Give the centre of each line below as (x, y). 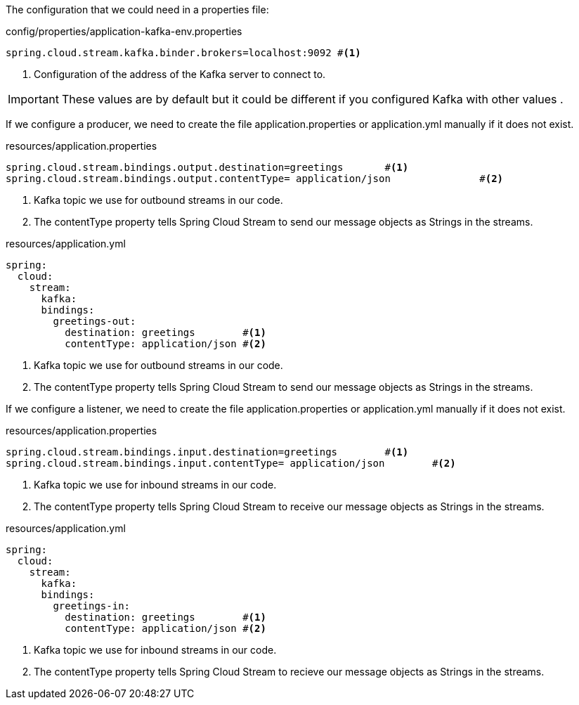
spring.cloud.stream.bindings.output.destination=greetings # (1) (207, 167)
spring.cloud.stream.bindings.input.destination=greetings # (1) (207, 452)
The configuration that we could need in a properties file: (137, 9)
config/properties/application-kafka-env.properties (124, 31)
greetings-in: (92, 606)
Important (33, 99)
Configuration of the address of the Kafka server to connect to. (180, 74)
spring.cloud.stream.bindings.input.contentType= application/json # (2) (231, 463)
